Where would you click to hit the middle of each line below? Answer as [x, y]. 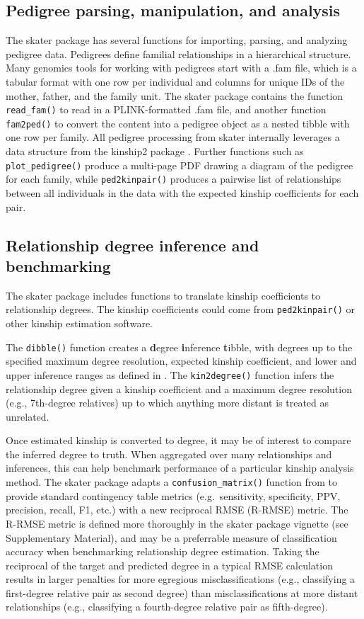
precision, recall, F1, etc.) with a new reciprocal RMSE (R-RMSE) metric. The [177, 510]
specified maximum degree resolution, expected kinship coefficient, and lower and [181, 361]
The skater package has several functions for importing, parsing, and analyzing [177, 40]
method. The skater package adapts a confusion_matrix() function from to [171, 482]
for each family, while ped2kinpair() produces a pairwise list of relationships [174, 179]
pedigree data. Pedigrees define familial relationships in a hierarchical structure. [178, 53]
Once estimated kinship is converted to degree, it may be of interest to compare [178, 440]
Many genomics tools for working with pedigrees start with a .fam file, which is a [181, 68]
